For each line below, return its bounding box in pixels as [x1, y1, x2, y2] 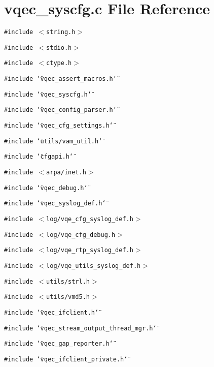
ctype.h [46, 59, 72, 67]
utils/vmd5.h [46, 293, 90, 301]
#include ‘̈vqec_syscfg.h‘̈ [4, 90, 91, 98]
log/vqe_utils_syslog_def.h [46, 262, 141, 269]
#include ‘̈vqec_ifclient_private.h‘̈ [4, 355, 128, 363]
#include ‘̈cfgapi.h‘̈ [4, 153, 74, 161]
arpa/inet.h [46, 169, 86, 176]
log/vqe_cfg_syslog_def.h [46, 216, 133, 223]
